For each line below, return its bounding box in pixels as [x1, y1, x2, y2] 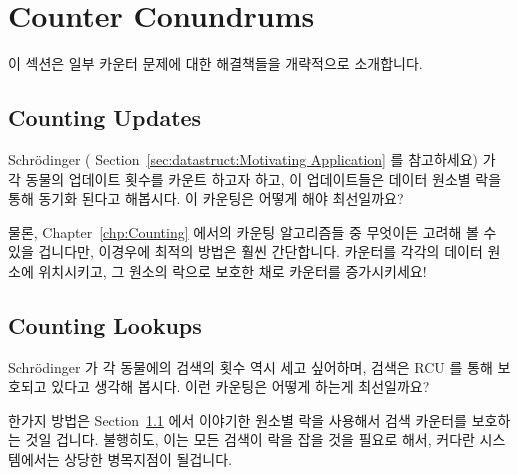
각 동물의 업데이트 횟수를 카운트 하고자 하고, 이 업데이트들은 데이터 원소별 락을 [8, 168, 502, 189]
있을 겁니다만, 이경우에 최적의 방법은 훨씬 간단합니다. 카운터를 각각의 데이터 [8, 241, 483, 262]
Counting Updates [8, 102, 202, 133]
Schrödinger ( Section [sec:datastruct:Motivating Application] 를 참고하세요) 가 [8, 148, 496, 169]
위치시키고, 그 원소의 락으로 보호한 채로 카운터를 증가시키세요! [38, 260, 427, 281]
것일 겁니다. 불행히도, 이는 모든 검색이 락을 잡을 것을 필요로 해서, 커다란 [25, 429, 475, 450]
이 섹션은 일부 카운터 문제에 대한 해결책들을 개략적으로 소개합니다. [8, 53, 423, 74]
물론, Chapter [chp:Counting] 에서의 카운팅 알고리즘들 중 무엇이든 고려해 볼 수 [8, 221, 497, 242]
